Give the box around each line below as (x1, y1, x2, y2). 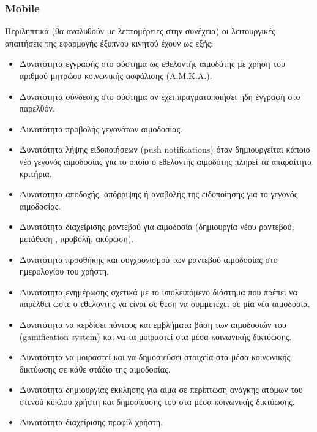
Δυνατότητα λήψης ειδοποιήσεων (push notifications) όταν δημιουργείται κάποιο (19, 143, 310, 156)
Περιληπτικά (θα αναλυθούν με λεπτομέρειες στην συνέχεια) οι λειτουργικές (5, 25, 275, 37)
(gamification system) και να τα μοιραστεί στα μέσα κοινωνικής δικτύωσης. (19, 330, 292, 343)
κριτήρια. (19, 167, 52, 180)
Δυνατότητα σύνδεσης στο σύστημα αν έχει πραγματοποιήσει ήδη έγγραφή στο (19, 89, 300, 102)
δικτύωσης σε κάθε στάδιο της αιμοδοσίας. (19, 362, 171, 375)
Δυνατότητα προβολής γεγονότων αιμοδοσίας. (19, 122, 183, 135)
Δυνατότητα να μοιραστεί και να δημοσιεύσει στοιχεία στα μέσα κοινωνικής (19, 351, 291, 363)
